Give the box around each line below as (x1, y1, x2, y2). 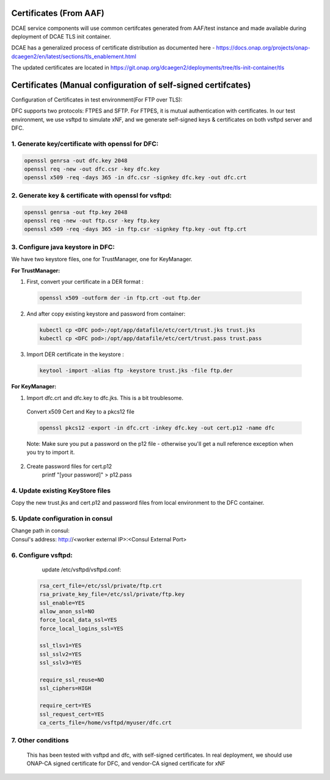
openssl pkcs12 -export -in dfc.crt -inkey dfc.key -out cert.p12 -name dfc (39, 424, 275, 431)
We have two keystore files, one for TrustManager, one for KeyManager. (11, 256, 193, 263)
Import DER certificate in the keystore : (26, 351, 125, 358)
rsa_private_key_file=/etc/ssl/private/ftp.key (39, 591, 185, 598)
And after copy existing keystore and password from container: (26, 310, 186, 318)
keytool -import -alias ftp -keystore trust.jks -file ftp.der (39, 367, 233, 374)
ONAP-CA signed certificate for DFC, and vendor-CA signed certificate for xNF (26, 759, 226, 767)
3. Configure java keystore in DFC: (11, 242, 116, 251)
